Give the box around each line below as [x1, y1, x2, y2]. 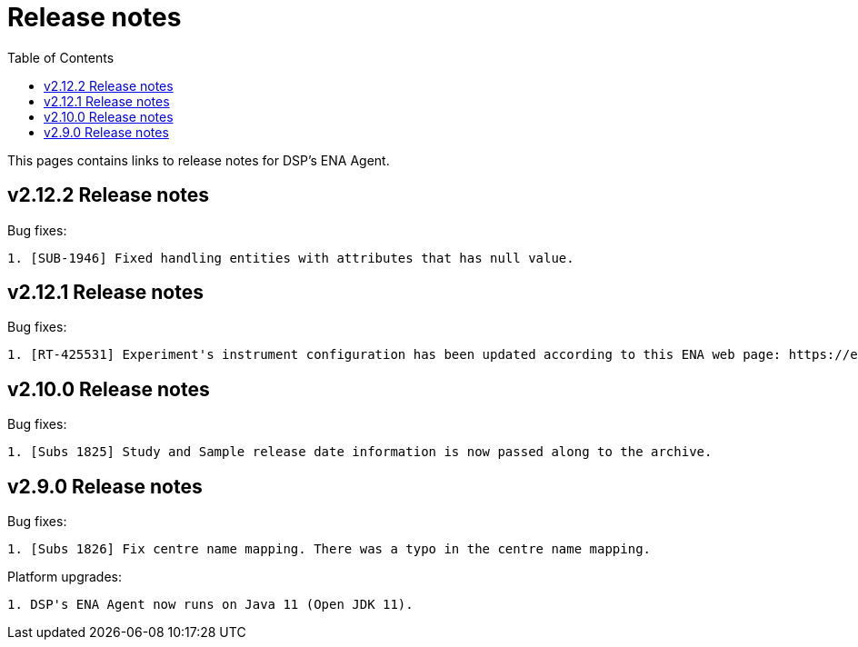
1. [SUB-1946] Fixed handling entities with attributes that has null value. [7, 250, 574, 265]
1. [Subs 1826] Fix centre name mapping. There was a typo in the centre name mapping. [7, 542, 652, 557]
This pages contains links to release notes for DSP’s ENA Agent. [7, 152, 390, 168]
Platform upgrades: [7, 569, 123, 585]
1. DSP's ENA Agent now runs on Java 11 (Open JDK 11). [7, 597, 414, 612]
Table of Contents [7, 49, 115, 65]
